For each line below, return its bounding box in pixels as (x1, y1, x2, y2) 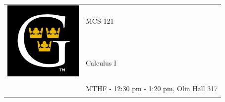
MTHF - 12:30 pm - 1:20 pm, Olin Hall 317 (86, 83, 218, 93)
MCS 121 (86, 16, 114, 26)
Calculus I (86, 57, 116, 68)
